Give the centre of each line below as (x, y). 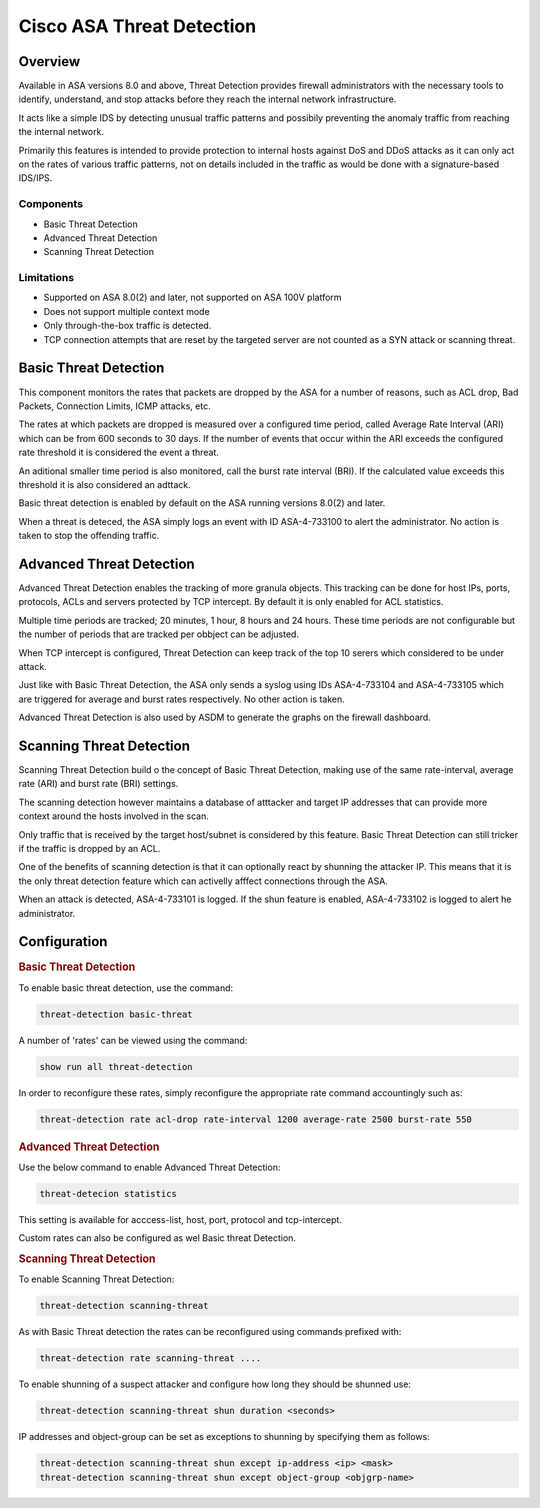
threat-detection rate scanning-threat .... (150, 1358)
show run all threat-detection (116, 1066)
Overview (49, 61)
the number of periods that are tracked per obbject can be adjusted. (159, 634)
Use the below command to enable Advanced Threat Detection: (149, 1167)
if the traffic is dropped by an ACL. (89, 848)
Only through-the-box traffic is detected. (127, 326)
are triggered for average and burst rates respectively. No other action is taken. (181, 699)
